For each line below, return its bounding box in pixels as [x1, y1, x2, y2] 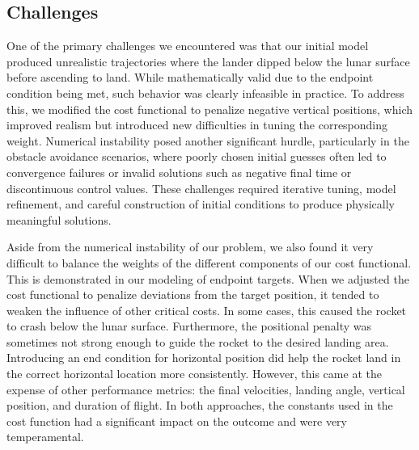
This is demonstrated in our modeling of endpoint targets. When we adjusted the [6, 270, 409, 287]
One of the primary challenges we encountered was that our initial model [6, 37, 369, 54]
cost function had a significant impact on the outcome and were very [6, 412, 347, 429]
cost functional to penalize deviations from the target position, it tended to [6, 286, 379, 303]
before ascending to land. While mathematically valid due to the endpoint [6, 69, 374, 86]
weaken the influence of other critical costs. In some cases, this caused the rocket [6, 301, 407, 318]
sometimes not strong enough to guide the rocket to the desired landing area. [6, 333, 389, 350]
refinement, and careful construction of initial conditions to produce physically [6, 196, 395, 212]
